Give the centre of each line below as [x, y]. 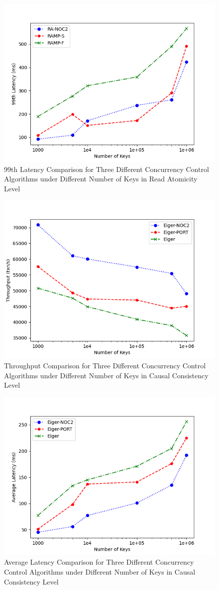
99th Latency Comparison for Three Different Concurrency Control [107, 169]
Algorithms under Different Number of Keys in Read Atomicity [101, 179]
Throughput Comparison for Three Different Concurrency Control [105, 365]
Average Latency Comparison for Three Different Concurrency [99, 562]
